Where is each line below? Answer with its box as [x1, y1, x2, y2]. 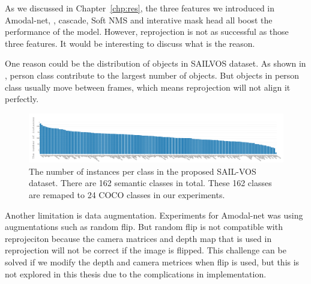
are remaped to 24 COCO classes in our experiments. [29, 189, 225, 201]
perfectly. [5, 92, 39, 105]
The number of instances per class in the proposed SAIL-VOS [29, 165, 256, 177]
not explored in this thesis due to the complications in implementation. [5, 267, 267, 280]
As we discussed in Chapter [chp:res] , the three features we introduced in [5, 2, 275, 14]
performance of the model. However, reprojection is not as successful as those [5, 25, 289, 38]
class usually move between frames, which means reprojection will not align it [5, 80, 291, 93]
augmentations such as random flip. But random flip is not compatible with [5, 220, 283, 233]
